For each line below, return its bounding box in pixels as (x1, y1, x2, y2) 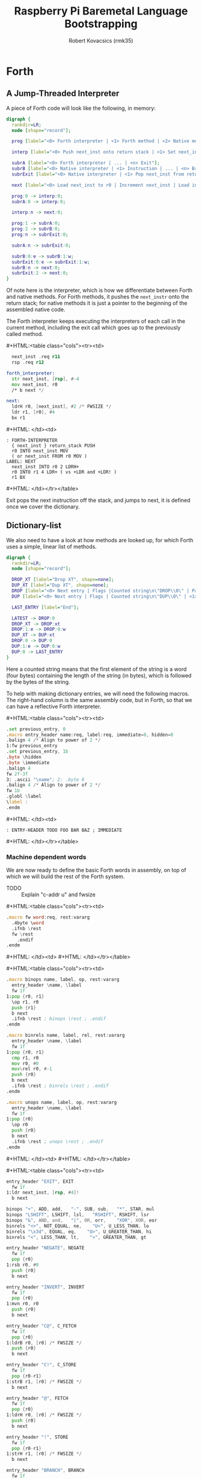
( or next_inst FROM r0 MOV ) (11, 453, 87, 459)
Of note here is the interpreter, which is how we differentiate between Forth (6, 287, 193, 294)
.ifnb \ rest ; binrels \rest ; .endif (11, 1083, 109, 1089)
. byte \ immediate (6, 759, 50, 765)
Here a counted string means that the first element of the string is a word (6, 665, 187, 673)
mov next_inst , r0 (11, 381, 58, 387)
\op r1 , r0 (11, 999, 39, 1005)
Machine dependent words (6, 852, 87, 861)
